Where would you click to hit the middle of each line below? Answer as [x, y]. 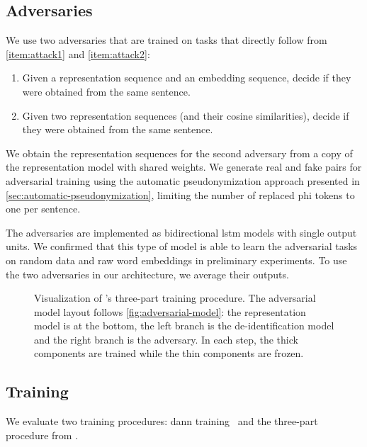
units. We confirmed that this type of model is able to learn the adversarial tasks [182, 246]
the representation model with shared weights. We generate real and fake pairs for [184, 167]
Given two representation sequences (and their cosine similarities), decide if [186, 115]
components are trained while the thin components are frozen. [169, 353]
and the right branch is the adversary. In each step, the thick [166, 339]
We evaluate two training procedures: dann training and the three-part [162, 421]
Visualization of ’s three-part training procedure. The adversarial [175, 298]
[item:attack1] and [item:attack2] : [78, 53]
